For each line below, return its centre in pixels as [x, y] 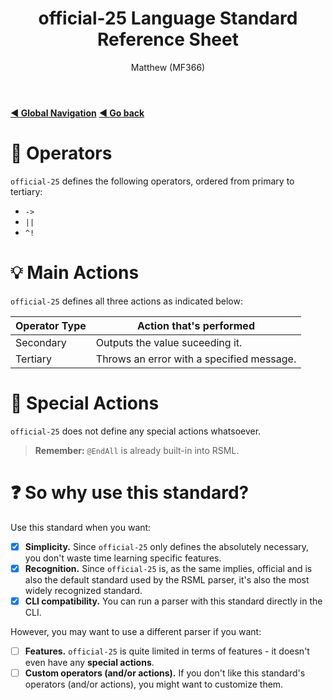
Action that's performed [196, 325]
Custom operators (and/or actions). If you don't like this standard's [165, 673]
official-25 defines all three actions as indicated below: [126, 301]
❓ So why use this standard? [130, 492]
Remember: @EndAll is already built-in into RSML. [137, 450]
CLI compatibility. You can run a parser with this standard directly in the [173, 601]
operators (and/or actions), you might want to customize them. [154, 684]
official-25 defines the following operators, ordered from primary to [152, 181]
